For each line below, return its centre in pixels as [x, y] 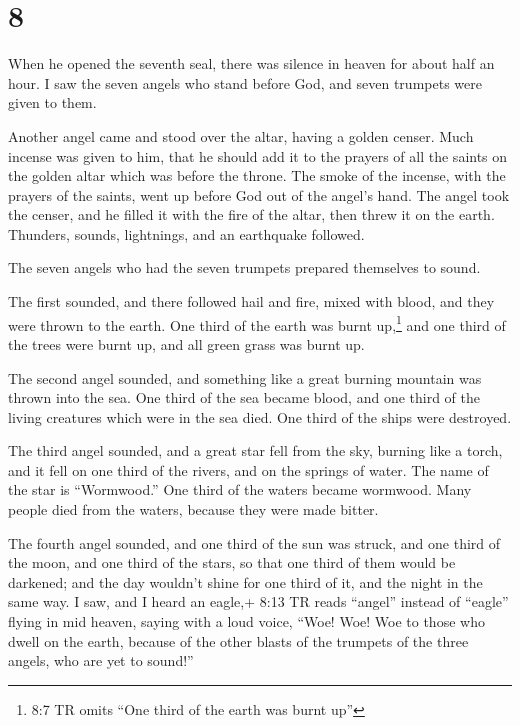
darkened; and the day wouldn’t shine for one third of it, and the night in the [245, 581]
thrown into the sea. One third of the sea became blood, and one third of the [244, 397]
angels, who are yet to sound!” [101, 660]
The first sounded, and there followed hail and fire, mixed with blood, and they [251, 301]
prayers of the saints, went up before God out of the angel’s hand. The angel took [259, 194]
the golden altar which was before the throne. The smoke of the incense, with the [257, 175]
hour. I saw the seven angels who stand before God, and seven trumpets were [245, 82]
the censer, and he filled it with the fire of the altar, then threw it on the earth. [251, 214]
